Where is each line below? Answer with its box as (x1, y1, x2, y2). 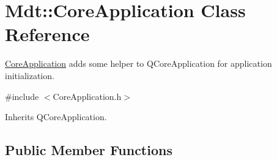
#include (5, 90, 39, 102)
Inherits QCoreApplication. (5, 110, 107, 123)
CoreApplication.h (53, 90, 122, 102)
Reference (5, 21, 90, 47)
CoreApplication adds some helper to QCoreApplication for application (5, 57, 272, 70)
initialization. (5, 69, 54, 82)
